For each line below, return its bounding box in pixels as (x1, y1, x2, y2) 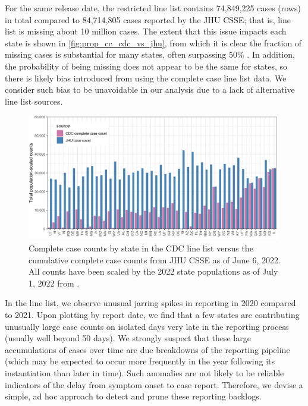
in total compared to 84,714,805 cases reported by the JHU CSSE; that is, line (5, 13, 291, 26)
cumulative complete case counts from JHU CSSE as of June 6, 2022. (29, 253, 281, 266)
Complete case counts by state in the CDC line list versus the (29, 241, 253, 254)
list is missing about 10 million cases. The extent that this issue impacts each (5, 25, 287, 37)
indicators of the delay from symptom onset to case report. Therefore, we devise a (5, 378, 303, 391)
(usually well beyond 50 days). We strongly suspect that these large (5, 332, 251, 344)
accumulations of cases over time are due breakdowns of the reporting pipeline (5, 343, 290, 355)
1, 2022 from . (29, 276, 80, 289)
